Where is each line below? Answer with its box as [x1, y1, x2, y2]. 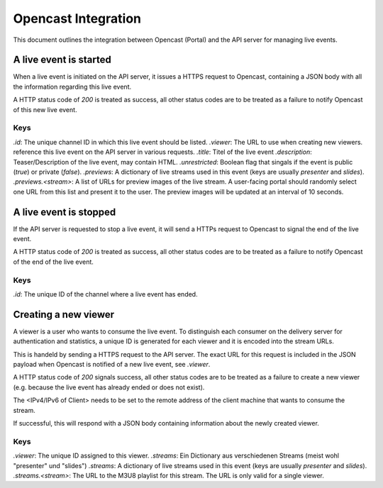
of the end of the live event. [13, 257, 94, 266]
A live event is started [13, 54, 111, 66]
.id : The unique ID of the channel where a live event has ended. [13, 289, 198, 298]
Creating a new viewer [13, 309, 115, 321]
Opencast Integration [13, 11, 142, 26]
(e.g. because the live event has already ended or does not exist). [13, 383, 205, 392]
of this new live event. [13, 105, 77, 113]
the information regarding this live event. [13, 82, 131, 91]
